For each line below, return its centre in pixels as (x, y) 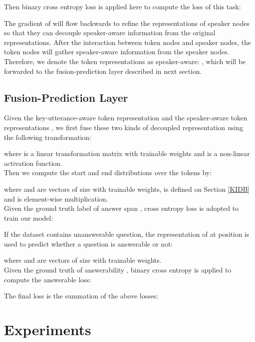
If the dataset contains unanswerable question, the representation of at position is (127, 234)
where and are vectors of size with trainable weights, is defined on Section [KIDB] (127, 189)
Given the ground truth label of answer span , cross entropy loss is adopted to (121, 208)
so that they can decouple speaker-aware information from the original (110, 33)
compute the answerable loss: (48, 279)
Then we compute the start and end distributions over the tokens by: (108, 172)
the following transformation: (48, 137)
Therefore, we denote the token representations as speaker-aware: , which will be (125, 61)
